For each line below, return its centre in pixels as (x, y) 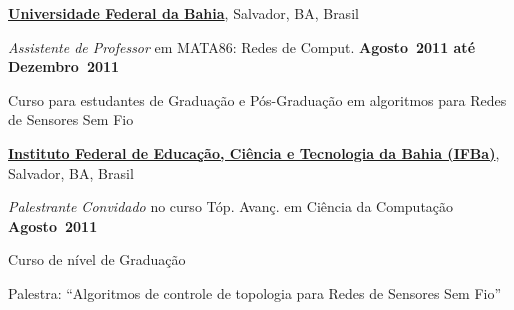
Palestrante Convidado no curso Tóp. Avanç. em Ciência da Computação (231, 206)
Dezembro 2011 (64, 66)
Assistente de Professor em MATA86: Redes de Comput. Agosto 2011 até (242, 46)
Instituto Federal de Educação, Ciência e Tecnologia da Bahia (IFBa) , (254, 152)
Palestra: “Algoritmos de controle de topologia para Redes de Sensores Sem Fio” (255, 292)
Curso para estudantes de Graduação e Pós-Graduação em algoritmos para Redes (257, 99)
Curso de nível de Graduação (97, 259)
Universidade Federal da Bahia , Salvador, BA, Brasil (183, 13)
